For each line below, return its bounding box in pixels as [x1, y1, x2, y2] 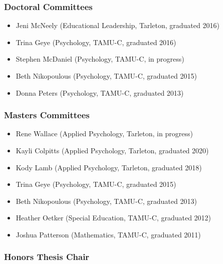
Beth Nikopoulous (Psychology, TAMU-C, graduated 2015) [16, 71, 197, 81]
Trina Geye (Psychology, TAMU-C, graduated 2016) [16, 37, 176, 47]
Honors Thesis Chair [4, 250, 90, 263]
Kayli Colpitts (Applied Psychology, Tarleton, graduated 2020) [16, 145, 209, 155]
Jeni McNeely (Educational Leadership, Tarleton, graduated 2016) [16, 20, 219, 31]
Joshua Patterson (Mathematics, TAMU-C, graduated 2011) [16, 229, 201, 239]
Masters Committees [4, 109, 90, 121]
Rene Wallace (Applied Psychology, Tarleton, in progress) [16, 128, 193, 139]
